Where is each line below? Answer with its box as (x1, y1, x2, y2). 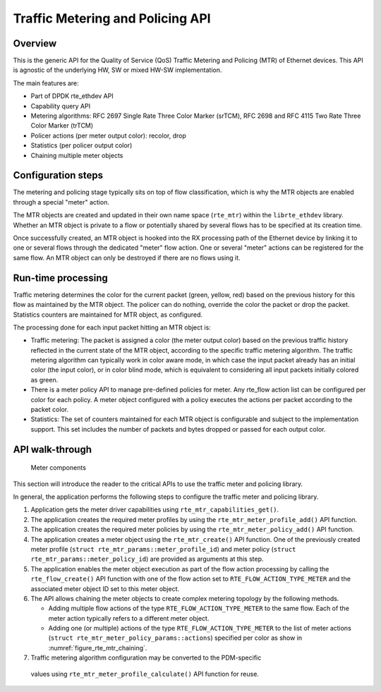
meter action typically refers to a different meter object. (48, 614, 210, 622)
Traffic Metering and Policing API (13, 11, 211, 26)
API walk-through (13, 443, 92, 455)
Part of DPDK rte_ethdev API (30, 92, 114, 100)
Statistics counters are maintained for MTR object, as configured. (13, 310, 203, 319)
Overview (13, 37, 57, 49)
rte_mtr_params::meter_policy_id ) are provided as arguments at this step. (30, 554, 264, 564)
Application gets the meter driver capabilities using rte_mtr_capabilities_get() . (30, 505, 279, 514)
